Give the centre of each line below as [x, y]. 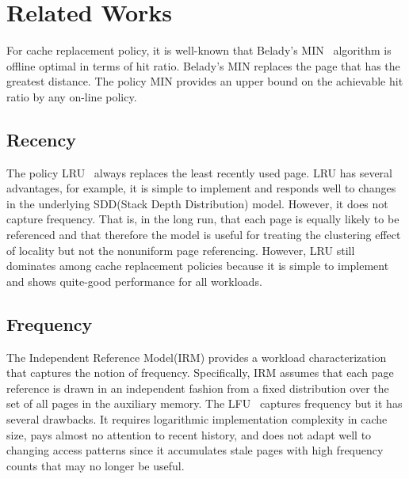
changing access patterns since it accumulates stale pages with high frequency [195, 450]
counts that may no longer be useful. [96, 465]
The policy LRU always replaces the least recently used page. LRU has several [199, 172]
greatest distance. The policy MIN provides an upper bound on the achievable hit [205, 81]
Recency [41, 139]
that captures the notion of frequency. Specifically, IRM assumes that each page [200, 373]
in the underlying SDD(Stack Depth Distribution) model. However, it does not [197, 203]
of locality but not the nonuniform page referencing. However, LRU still [181, 250]
